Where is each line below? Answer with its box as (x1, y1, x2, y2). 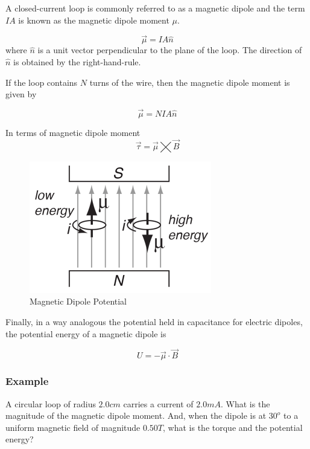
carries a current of (123, 397, 194, 410)
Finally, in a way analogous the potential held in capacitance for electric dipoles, (5, 315, 303, 328)
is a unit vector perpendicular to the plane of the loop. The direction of (37, 44, 302, 56)
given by (5, 88, 37, 100)
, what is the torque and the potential (163, 421, 303, 433)
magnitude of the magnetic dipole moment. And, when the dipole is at (5, 409, 267, 422)
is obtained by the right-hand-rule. (13, 56, 141, 68)
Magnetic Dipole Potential (30, 295, 127, 308)
